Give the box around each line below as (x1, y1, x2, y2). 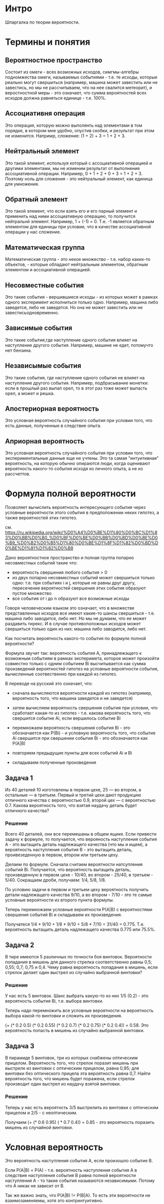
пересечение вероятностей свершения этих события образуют (12, 585, 146, 591)
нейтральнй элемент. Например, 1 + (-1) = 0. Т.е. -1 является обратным (5, 219, 154, 224)
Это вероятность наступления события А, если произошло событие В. (5, 1158, 153, 1164)
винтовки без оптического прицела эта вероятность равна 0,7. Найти (5, 1070, 151, 1076)
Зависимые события (5, 324, 72, 332)
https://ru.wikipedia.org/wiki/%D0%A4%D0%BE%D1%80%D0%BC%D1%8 (5, 530, 158, 535)
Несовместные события (5, 281, 84, 289)
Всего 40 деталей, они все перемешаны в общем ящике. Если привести (5, 831, 157, 837)
